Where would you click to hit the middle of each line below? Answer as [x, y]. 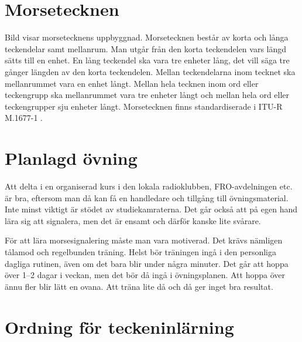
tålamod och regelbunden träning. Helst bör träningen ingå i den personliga [140, 251]
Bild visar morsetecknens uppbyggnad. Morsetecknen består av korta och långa [147, 37]
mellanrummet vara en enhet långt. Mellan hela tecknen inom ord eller [132, 83]
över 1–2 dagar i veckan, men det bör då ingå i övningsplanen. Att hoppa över [145, 275]
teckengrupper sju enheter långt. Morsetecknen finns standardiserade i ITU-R [144, 106]
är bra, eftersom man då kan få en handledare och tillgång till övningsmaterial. [147, 197]
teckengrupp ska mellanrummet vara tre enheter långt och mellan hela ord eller [147, 95]
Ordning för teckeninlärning [119, 326]
